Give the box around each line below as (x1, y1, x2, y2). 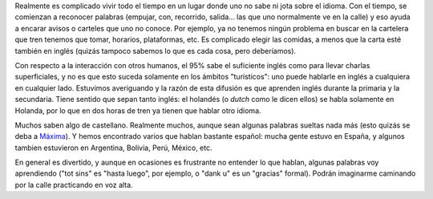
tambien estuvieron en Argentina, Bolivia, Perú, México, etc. (14, 143, 212, 152)
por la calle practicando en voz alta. (14, 180, 133, 189)
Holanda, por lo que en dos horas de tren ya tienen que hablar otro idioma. (14, 105, 261, 116)
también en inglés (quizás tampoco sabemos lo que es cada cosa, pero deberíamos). (14, 46, 297, 55)
